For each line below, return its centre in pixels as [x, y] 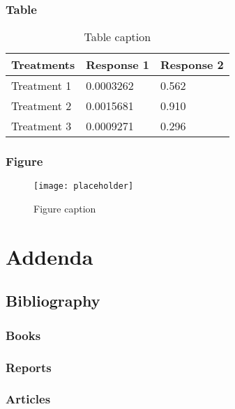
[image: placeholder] [84, 186]
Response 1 [117, 65]
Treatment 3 [41, 126]
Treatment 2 [41, 106]
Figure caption [65, 209]
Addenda [50, 256]
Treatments [43, 65]
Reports [29, 367]
